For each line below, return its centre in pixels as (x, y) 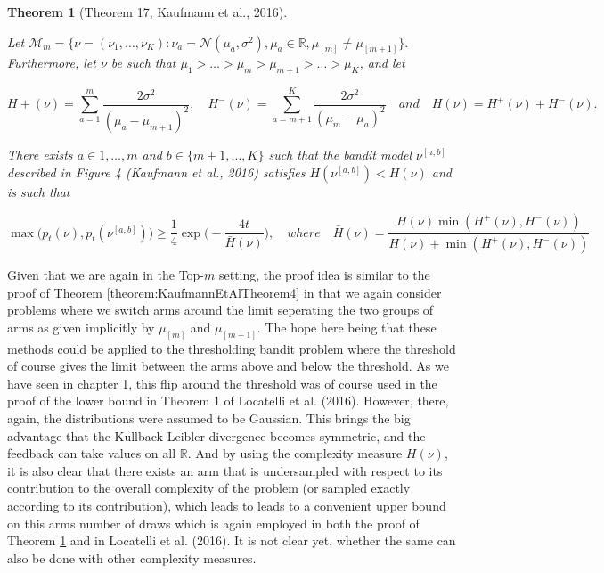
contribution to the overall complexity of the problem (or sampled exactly (209, 488)
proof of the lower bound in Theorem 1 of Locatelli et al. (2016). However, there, (228, 401)
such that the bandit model (340, 154)
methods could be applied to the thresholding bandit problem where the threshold (232, 348)
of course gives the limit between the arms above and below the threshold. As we (228, 366)
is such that (39, 191)
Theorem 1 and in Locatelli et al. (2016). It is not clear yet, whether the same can (232, 540)
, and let (382, 63)
